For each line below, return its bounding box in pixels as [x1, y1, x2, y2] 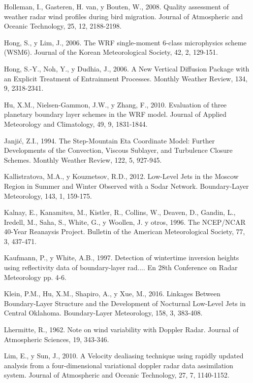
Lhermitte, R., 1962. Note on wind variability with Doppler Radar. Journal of [4, 324, 239, 335]
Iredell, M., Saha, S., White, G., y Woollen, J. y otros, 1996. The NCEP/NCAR [4, 216, 246, 227]
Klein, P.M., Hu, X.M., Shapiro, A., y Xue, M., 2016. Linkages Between [4, 288, 221, 299]
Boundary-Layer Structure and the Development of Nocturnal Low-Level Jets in [4, 298, 246, 308]
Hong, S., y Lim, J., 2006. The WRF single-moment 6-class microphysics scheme [4, 37, 247, 47]
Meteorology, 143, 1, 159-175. [4, 190, 92, 201]
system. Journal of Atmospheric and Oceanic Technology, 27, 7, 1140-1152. [4, 370, 229, 380]
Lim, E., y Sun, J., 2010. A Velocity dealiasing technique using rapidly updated [4, 350, 244, 361]
